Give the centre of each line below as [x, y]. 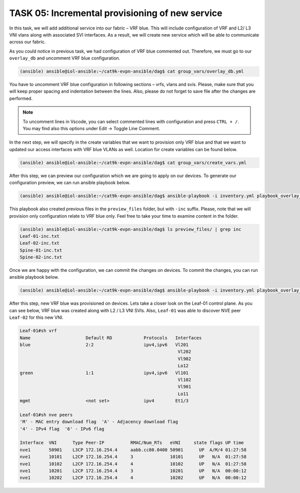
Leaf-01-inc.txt [40, 236]
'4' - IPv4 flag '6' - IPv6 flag [62, 429]
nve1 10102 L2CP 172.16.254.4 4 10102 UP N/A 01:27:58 [133, 464]
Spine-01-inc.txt [41, 250]
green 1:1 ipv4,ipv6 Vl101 [104, 373]
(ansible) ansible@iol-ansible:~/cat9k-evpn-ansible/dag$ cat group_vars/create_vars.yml [133, 162]
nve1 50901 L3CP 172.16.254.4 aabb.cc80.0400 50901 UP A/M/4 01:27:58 [133, 450]
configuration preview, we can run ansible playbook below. [70, 183]
